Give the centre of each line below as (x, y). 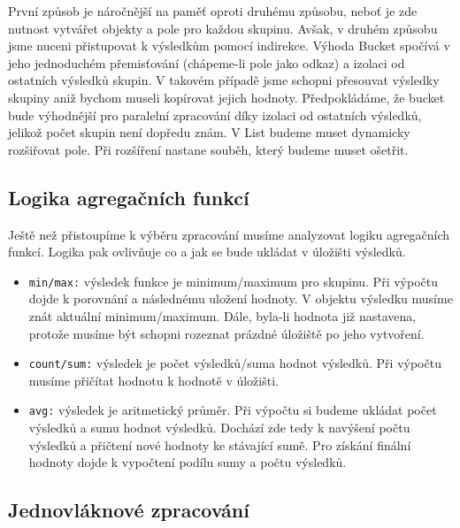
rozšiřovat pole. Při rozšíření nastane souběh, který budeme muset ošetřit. (208, 149)
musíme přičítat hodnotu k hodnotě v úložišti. (153, 380)
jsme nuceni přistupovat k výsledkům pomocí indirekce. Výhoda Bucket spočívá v (229, 46)
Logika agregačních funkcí (129, 197)
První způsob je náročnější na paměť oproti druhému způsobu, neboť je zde (213, 11)
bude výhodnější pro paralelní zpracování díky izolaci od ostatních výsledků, (215, 115)
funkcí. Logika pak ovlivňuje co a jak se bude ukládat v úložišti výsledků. (207, 252)
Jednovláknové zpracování (129, 510)
